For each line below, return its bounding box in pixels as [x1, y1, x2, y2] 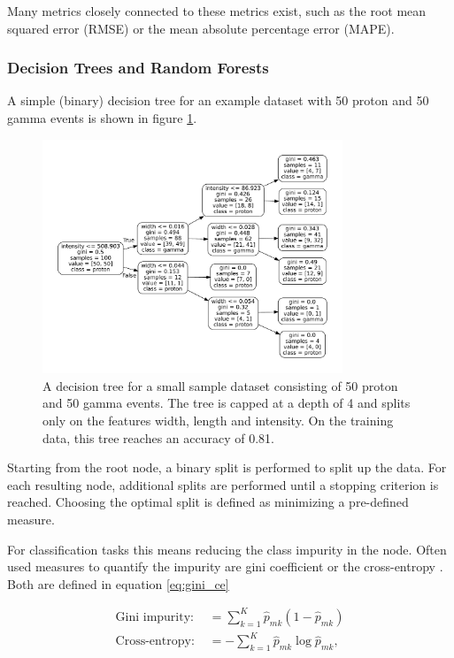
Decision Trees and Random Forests [7, 57, 269, 79]
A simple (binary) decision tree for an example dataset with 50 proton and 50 [7, 91, 429, 110]
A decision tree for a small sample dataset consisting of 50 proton [42, 376, 398, 394]
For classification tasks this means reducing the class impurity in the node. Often [7, 539, 447, 558]
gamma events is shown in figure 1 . [7, 109, 197, 126]
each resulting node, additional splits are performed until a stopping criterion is [7, 475, 439, 493]
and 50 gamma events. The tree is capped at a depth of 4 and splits [42, 394, 411, 412]
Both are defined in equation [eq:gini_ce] [7, 574, 229, 593]
